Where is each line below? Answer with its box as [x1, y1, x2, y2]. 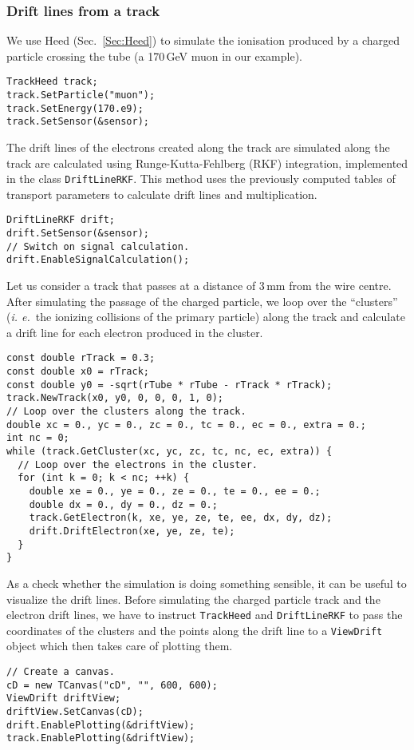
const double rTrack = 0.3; [6, 352, 156, 364]
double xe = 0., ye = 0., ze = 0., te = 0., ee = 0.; [29, 486, 321, 498]
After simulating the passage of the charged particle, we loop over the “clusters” [6, 292, 398, 309]
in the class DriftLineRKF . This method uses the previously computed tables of [6, 170, 396, 187]
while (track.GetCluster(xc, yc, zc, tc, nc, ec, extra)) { [6, 446, 333, 458]
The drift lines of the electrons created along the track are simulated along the [6, 139, 390, 156]
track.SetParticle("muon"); [6, 89, 156, 101]
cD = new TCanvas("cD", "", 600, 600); [6, 679, 218, 691]
